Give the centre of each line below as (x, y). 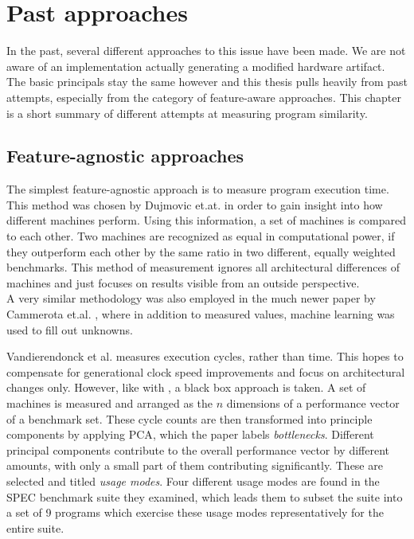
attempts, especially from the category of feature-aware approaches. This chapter (204, 97)
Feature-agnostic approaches (125, 156)
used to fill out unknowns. (70, 329)
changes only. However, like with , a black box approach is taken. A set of (186, 387)
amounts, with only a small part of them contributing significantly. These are (195, 465)
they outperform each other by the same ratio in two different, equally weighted (201, 251)
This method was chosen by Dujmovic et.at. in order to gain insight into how (195, 204)
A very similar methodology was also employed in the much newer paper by (191, 298)
